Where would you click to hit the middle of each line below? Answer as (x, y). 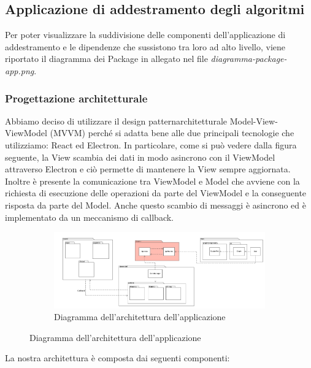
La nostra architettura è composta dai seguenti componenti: (117, 358)
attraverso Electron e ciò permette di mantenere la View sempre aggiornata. (148, 169)
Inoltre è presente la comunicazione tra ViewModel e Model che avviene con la (152, 181)
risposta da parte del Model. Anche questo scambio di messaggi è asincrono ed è (155, 205)
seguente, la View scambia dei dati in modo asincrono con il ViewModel (140, 157)
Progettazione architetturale (76, 98)
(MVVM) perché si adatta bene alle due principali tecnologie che (172, 133)
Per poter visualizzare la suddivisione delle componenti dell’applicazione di (145, 35)
